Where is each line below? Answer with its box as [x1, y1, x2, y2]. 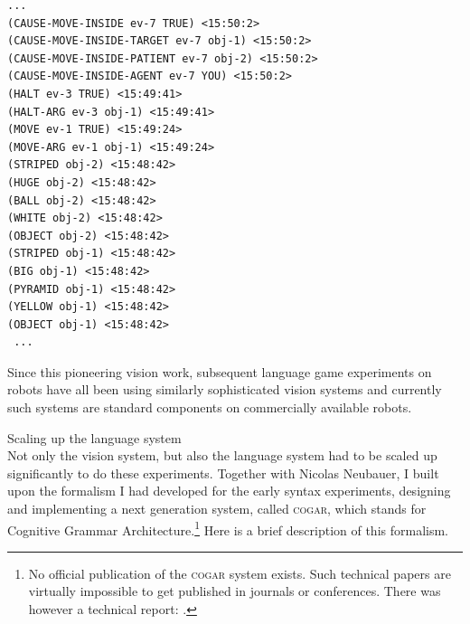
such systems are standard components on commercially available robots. [7, 398, 412, 417]
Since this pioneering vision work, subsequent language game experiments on [7, 362, 432, 381]
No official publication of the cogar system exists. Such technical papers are [28, 563, 451, 582]
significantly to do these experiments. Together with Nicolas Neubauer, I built [7, 463, 439, 482]
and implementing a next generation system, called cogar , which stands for [7, 499, 427, 518]
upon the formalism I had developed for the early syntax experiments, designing [7, 481, 451, 500]
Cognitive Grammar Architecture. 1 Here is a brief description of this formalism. [7, 517, 449, 539]
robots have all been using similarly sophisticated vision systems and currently [7, 380, 442, 399]
